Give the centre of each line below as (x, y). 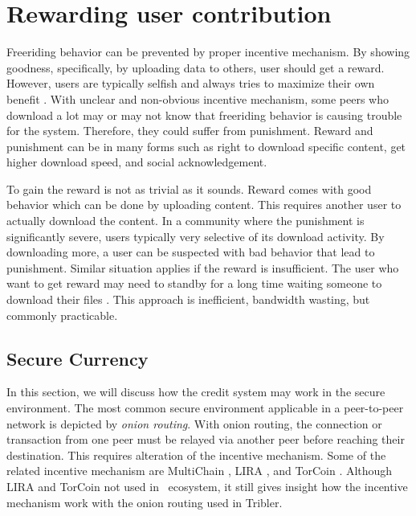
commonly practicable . (62, 315)
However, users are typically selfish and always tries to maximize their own (191, 83)
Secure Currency (77, 358)
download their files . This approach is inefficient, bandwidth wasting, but (188, 299)
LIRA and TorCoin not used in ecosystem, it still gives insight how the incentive (207, 486)
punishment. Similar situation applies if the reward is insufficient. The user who (203, 267)
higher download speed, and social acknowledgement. (137, 162)
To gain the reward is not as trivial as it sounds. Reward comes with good (189, 188)
